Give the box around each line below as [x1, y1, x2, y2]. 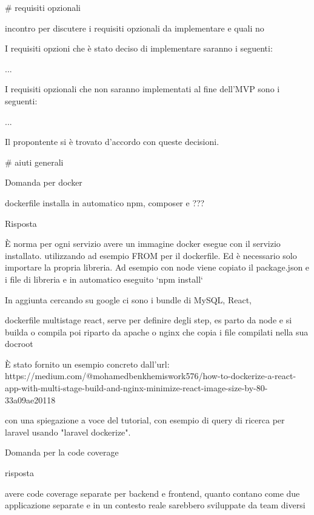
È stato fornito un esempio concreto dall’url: [5, 357, 170, 370]
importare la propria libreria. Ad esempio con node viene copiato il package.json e [5, 261, 310, 274]
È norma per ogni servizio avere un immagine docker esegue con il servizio [5, 237, 281, 250]
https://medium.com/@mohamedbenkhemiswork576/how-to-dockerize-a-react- [5, 369, 296, 382]
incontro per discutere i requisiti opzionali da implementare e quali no [5, 21, 264, 34]
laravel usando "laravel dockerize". [5, 425, 131, 438]
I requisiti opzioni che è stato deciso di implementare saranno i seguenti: [5, 42, 273, 55]
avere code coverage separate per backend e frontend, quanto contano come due [5, 486, 300, 499]
